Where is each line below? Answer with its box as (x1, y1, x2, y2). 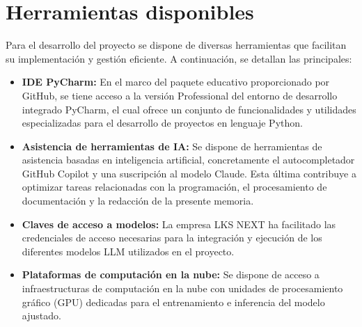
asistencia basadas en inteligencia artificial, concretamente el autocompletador (22, 152, 355, 167)
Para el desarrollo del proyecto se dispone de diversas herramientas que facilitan (6, 38, 347, 52)
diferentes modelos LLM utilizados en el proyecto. (22, 244, 235, 258)
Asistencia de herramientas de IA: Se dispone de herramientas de (22, 138, 322, 153)
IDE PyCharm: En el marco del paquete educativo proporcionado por (22, 74, 330, 89)
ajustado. (22, 308, 61, 323)
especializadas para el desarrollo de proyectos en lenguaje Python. (22, 115, 303, 130)
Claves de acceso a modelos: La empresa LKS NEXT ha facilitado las (22, 216, 336, 231)
